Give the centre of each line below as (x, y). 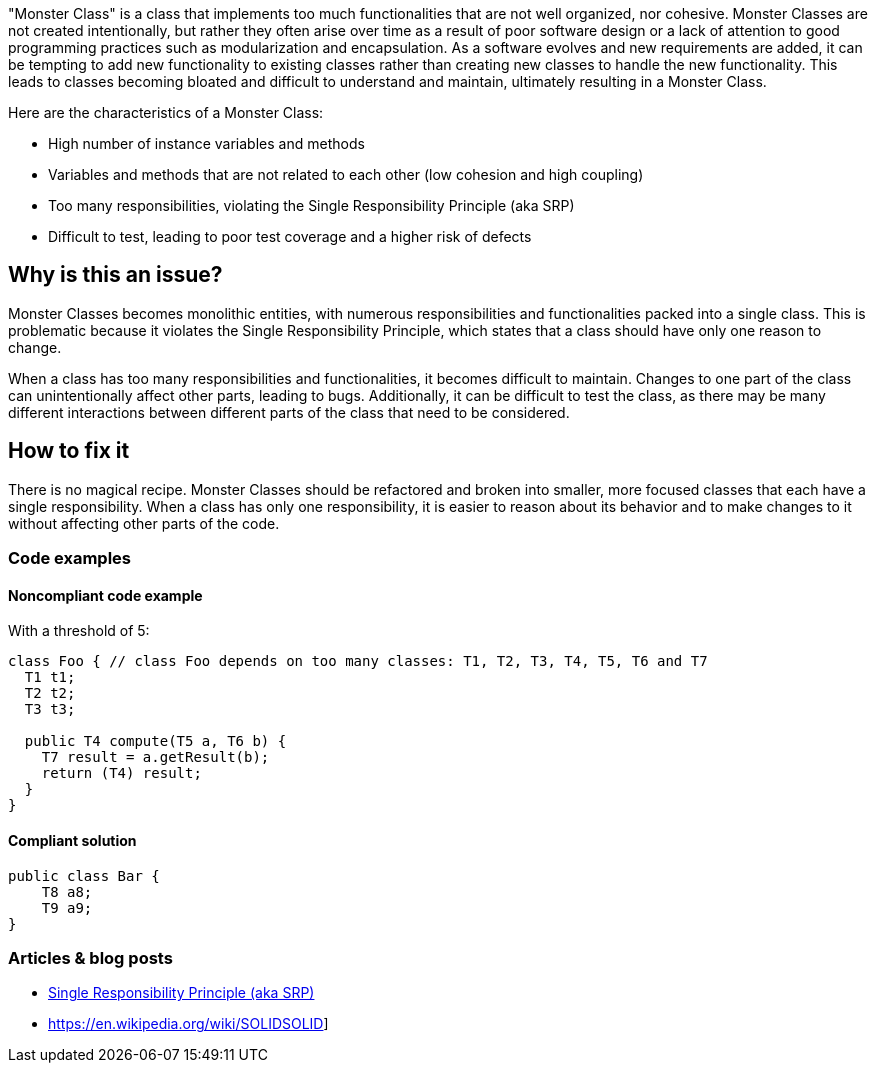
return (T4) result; (121, 773)
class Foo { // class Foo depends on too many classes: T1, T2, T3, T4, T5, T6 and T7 (358, 661)
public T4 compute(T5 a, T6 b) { (155, 741)
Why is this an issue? (115, 275)
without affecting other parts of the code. (144, 523)
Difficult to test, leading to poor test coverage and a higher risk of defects (290, 236)
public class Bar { (84, 875)
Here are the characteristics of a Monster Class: (166, 112)
